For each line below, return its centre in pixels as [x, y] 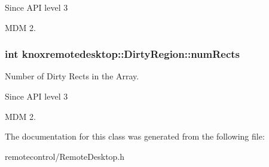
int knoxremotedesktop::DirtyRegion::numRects [123, 54]
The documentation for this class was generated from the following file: [135, 136]
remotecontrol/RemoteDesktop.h [65, 156]
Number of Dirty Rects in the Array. [72, 76]
